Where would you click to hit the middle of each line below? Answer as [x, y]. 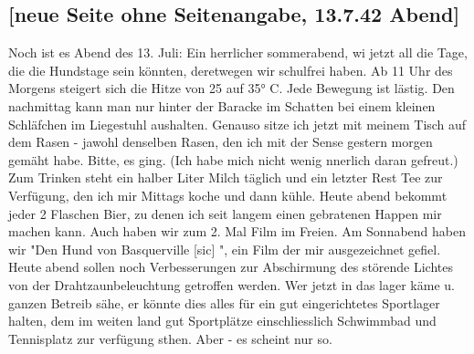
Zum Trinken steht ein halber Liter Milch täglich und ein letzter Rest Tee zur [226, 177]
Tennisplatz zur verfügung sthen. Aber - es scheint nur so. [170, 338]
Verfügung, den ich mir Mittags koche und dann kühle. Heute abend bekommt [228, 195]
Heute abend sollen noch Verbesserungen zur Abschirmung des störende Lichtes [231, 267]
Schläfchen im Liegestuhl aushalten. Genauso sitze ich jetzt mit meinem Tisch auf [237, 124]
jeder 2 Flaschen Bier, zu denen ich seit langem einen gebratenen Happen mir [225, 213]
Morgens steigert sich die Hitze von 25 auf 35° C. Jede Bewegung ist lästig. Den [232, 88]
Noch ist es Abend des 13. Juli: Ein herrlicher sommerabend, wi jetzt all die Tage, [238, 52]
